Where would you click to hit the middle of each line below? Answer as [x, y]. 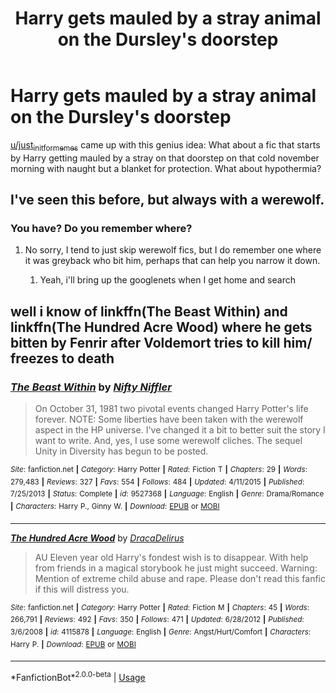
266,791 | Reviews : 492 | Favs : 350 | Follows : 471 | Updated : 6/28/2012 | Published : [157, 620]
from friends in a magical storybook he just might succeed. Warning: [176, 568]
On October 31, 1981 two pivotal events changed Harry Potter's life [171, 409]
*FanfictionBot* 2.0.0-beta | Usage [78, 677]
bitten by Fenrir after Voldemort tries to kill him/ [161, 342]
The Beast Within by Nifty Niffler [91, 387]
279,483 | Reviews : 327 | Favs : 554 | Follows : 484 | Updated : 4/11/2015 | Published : [157, 482]
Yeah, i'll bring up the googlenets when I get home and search [167, 280]
